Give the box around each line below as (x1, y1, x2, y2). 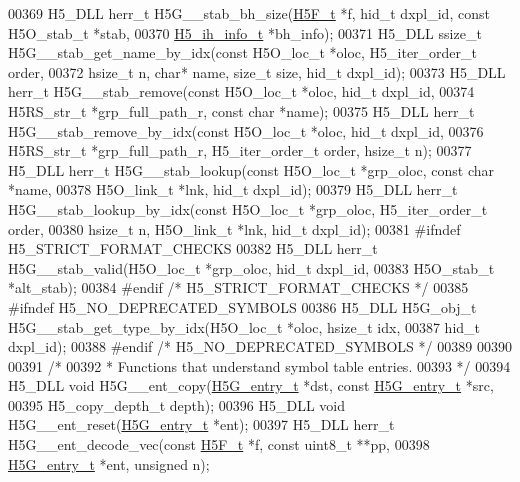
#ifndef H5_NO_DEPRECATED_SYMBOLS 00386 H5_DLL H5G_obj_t (8, 296, 477, 317)
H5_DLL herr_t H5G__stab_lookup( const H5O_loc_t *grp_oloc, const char (8, 159, 495, 180)
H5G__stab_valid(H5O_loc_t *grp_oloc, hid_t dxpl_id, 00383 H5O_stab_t (8, 257, 495, 278)
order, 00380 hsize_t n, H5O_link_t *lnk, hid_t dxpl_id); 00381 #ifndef (8, 218, 461, 239)
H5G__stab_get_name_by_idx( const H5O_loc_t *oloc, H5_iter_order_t (8, 42, 478, 63)
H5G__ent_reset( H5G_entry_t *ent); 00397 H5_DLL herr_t (8, 414, 395, 435)
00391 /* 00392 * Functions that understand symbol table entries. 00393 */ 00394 (8, 355, 511, 376)
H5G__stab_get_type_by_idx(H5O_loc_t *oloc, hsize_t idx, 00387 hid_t (8, 316, 481, 337)
